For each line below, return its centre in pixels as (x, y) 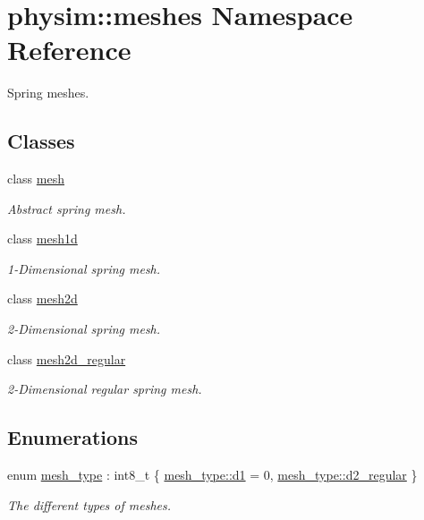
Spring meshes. (48, 93)
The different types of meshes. (89, 504)
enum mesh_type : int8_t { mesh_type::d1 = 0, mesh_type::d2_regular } (212, 475)
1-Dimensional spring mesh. (84, 268)
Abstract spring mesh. (67, 208)
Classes (41, 141)
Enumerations (73, 437)
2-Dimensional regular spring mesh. (105, 389)
